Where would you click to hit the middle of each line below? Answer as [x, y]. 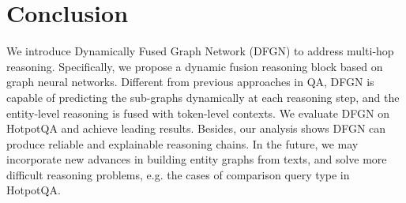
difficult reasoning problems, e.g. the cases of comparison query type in [178, 174]
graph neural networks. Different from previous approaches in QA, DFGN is [190, 82]
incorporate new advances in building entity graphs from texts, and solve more [197, 159]
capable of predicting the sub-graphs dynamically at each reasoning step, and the [203, 97]
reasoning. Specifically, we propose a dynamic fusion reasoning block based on [195, 66]
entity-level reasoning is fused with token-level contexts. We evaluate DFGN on [198, 113]
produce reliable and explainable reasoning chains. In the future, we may [182, 143]
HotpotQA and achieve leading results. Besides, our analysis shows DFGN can [196, 128]
